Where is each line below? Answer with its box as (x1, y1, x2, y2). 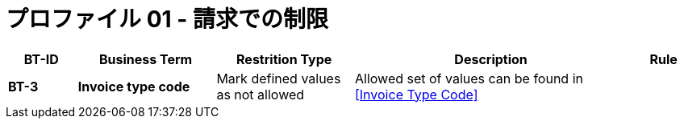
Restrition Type (236, 50, 332, 67)
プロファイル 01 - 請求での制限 (6, 6, 328, 33)
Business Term (98, 50, 193, 67)
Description (454, 50, 528, 67)
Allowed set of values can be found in (354, 70, 583, 87)
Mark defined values (216, 70, 341, 87)
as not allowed (216, 86, 305, 103)
